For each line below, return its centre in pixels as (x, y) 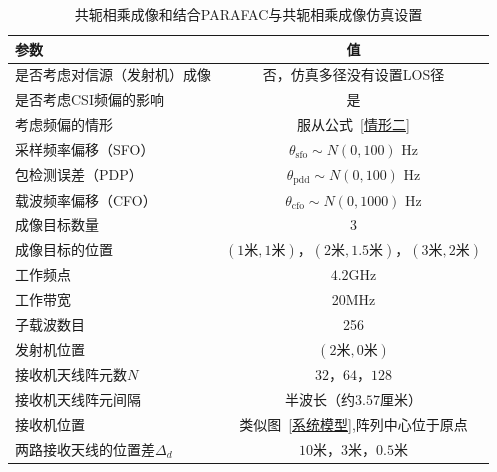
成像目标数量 (57, 224)
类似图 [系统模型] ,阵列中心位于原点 (353, 423)
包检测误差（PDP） (79, 174)
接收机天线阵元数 (71, 374)
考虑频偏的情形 (64, 124)
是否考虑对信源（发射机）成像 (113, 74)
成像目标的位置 (64, 249)
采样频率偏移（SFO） (85, 148)
